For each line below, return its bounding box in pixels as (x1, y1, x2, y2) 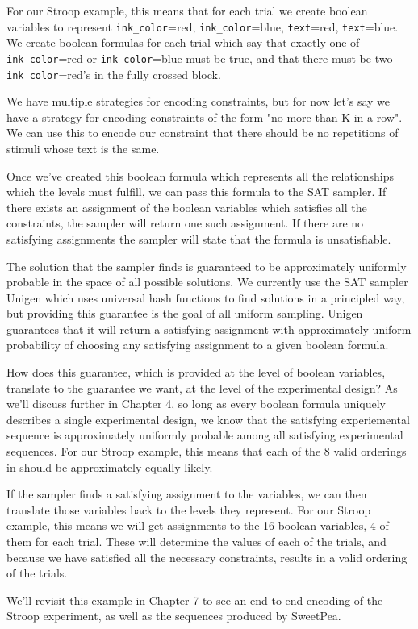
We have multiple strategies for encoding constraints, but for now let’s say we (6, 93, 391, 110)
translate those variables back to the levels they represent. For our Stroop (6, 501, 371, 518)
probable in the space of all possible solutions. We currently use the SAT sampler (6, 273, 408, 290)
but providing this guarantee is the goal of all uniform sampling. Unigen (6, 305, 363, 322)
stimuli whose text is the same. (6, 140, 160, 156)
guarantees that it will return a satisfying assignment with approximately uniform (6, 320, 412, 337)
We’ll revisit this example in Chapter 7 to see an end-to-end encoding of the (6, 591, 383, 608)
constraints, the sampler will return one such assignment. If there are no (6, 215, 364, 231)
